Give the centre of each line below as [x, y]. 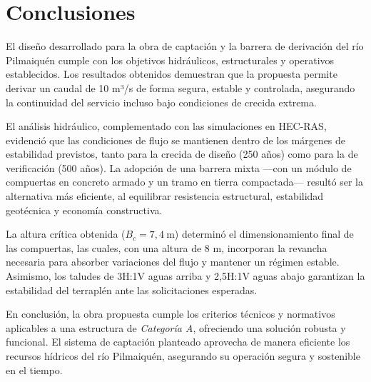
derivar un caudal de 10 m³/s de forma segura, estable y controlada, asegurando [181, 87]
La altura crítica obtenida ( [66, 234]
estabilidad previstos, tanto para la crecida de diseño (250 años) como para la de [182, 154]
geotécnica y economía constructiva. [84, 210]
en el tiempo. [34, 370]
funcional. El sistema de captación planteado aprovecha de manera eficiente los [178, 342]
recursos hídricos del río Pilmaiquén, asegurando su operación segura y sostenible [183, 356]
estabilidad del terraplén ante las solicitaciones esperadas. [132, 290]
